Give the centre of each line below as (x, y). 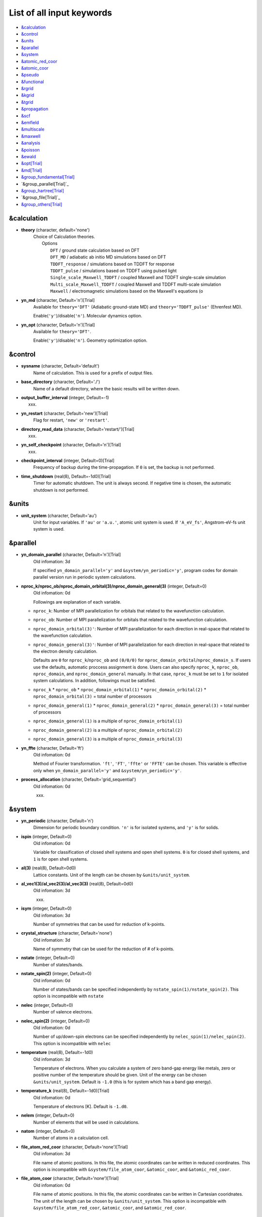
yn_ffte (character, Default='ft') (52, 748)
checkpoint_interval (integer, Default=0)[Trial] (68, 461)
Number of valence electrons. (63, 1012)
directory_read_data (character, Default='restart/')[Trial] (78, 429)
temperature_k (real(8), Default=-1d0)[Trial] (65, 1091)
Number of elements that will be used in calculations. (86, 1122)
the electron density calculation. (65, 651)
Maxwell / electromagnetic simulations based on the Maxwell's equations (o (127, 291)
